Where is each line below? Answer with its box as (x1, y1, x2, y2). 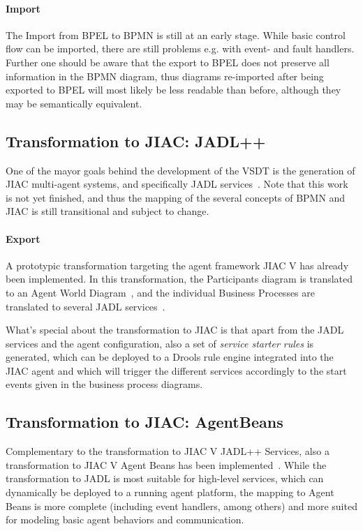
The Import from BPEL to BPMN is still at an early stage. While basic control (6, 27, 346, 42)
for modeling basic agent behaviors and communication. (6, 512, 244, 527)
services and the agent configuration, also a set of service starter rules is (6, 336, 314, 350)
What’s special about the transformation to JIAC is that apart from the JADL (6, 322, 344, 337)
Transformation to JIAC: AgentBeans (6, 411, 283, 433)
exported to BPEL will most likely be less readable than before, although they (6, 82, 341, 97)
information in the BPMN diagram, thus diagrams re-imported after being (6, 68, 324, 83)
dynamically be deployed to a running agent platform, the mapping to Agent (6, 485, 334, 500)
